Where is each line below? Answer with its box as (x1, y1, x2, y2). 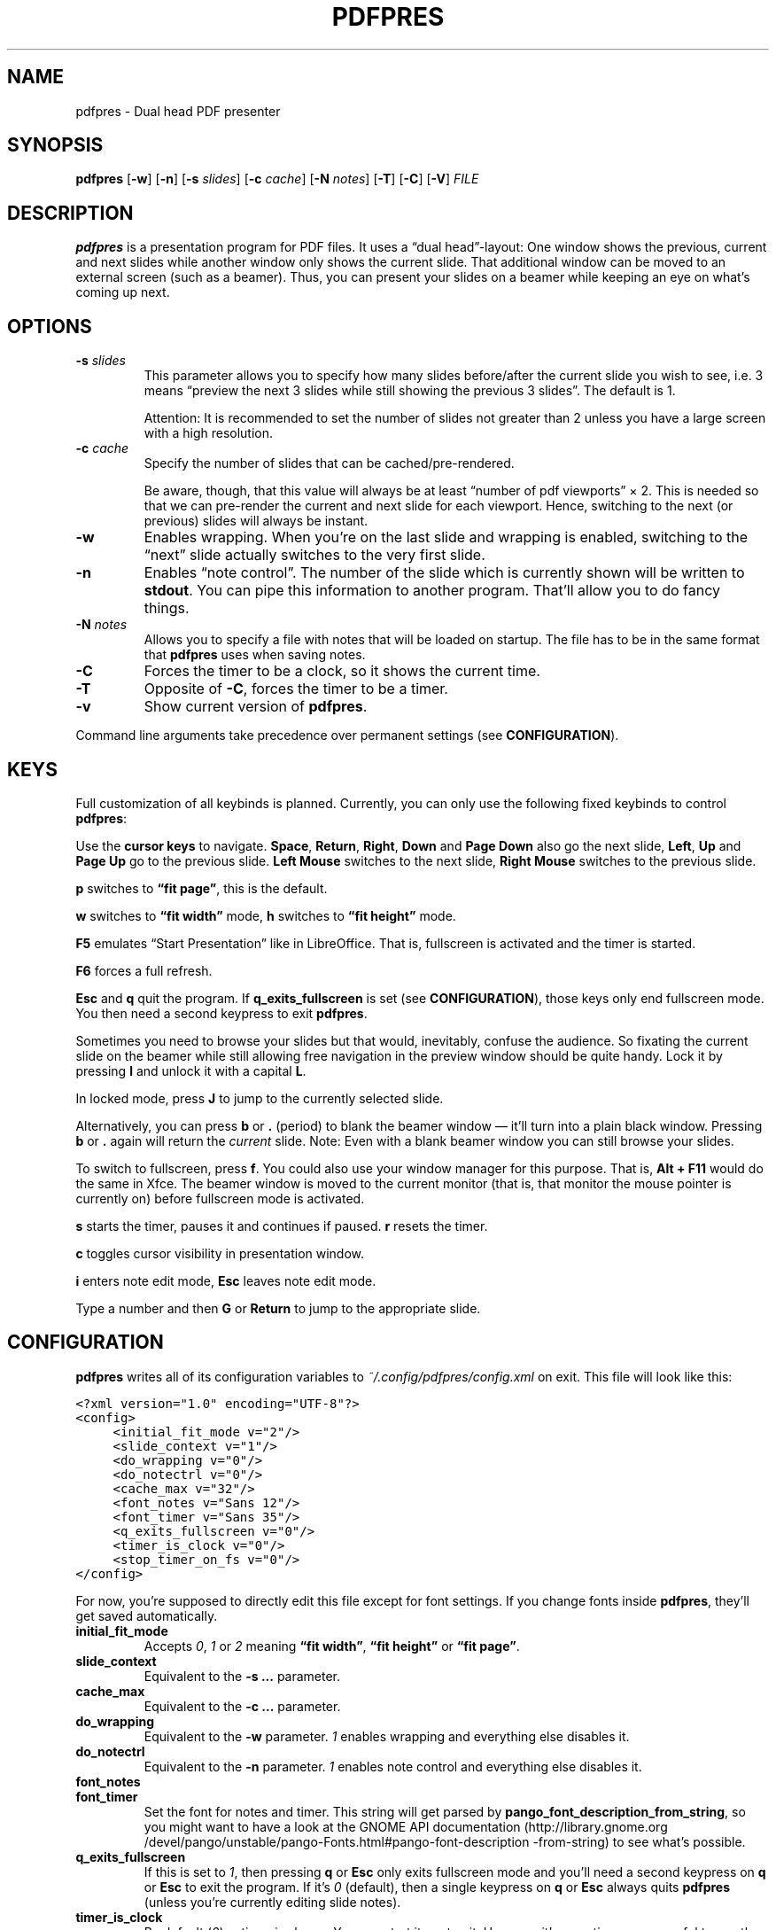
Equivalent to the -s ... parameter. (144, 1668, 341, 1684)
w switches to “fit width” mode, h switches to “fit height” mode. (75, 907, 456, 923)
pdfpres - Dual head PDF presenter (75, 103, 281, 119)
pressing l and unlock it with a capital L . (75, 1062, 307, 1078)
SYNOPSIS (7, 134, 104, 157)
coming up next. (75, 284, 170, 300)
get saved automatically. (75, 1607, 218, 1623)
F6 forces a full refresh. (75, 962, 213, 978)
